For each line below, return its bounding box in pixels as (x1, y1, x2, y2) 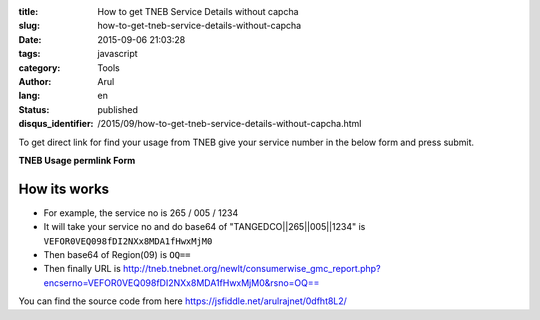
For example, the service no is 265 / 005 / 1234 (43, 206, 239, 219)
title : (18, 6, 39, 17)
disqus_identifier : (18, 118, 94, 130)
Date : (18, 33, 42, 45)
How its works (18, 180, 110, 197)
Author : (18, 75, 52, 87)
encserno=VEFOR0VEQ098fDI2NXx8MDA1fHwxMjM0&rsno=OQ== (43, 276, 320, 289)
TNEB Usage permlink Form (18, 154, 136, 166)
